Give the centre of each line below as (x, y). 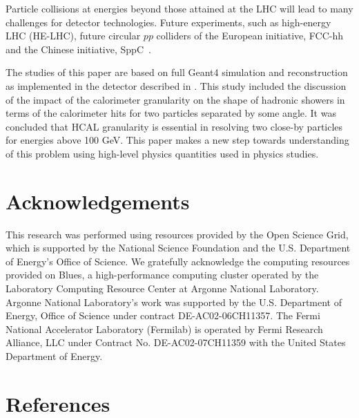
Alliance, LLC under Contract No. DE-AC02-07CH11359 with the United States (176, 342)
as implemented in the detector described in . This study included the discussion (176, 85)
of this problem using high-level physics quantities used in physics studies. (162, 153)
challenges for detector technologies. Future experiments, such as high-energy (168, 22)
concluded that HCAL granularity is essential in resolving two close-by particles (174, 126)
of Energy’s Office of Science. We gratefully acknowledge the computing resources (178, 261)
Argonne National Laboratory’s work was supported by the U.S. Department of (174, 302)
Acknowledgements (98, 201)
